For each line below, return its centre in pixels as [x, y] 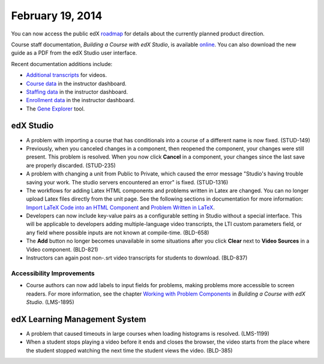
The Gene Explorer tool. [55, 109]
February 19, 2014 [57, 16]
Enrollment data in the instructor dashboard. [80, 100]
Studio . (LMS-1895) [50, 302]
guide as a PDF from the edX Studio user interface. [74, 53]
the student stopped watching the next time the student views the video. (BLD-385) [130, 350]
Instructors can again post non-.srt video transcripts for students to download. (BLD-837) [137, 258]
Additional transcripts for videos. [67, 75]
